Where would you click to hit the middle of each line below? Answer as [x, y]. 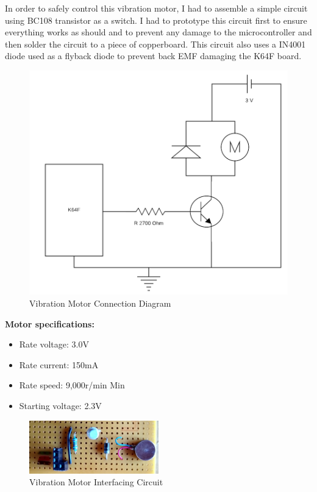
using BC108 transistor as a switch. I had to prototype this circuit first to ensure [156, 20]
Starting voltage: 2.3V [60, 405]
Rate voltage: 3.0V [54, 344]
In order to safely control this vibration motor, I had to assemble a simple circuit [156, 8]
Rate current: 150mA [59, 364]
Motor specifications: [50, 323]
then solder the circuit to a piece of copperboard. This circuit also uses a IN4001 [155, 44]
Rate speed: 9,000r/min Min [72, 385]
